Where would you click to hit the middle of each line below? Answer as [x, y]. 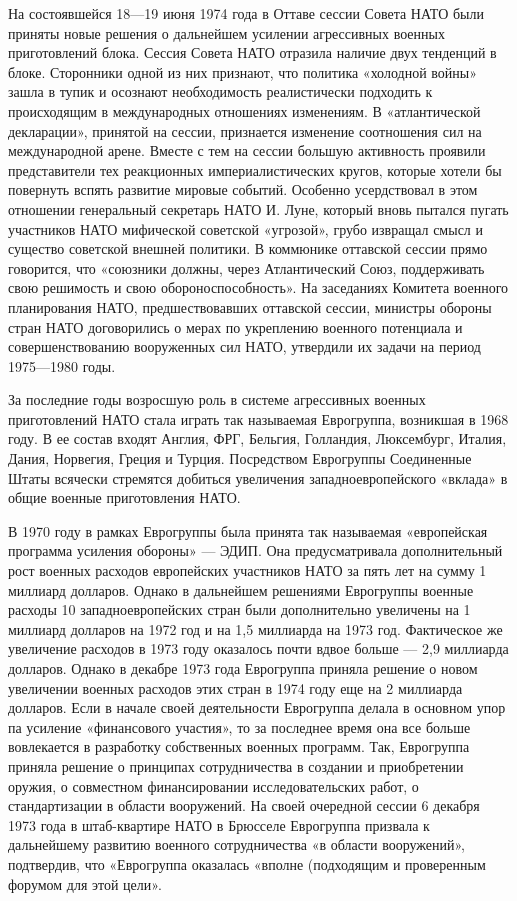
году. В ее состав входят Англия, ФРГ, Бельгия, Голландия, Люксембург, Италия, [257, 438]
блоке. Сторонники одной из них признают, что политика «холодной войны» [242, 71]
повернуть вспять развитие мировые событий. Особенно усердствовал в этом [243, 189]
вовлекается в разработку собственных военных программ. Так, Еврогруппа [239, 746]
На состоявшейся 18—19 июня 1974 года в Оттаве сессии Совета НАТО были [246, 13]
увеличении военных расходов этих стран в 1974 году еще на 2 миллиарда [235, 687]
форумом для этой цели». [85, 883]
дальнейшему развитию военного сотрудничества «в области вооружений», [237, 844]
